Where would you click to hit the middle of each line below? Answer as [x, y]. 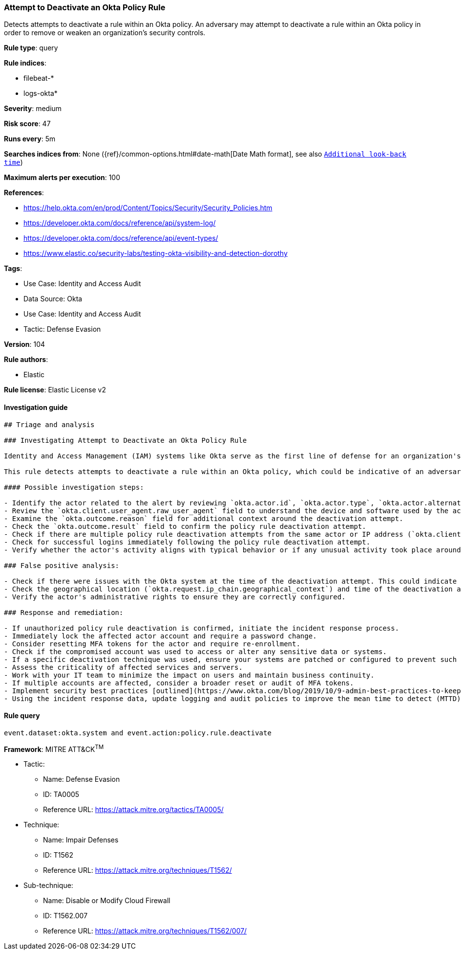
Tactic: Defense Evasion [62, 329]
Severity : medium [33, 109]
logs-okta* [41, 93]
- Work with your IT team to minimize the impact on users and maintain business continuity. [189, 675]
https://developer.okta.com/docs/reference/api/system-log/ [120, 223]
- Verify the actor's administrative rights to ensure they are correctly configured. [175, 597]
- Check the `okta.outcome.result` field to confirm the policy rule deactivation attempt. [185, 526]
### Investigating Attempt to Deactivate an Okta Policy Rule [126, 440]
